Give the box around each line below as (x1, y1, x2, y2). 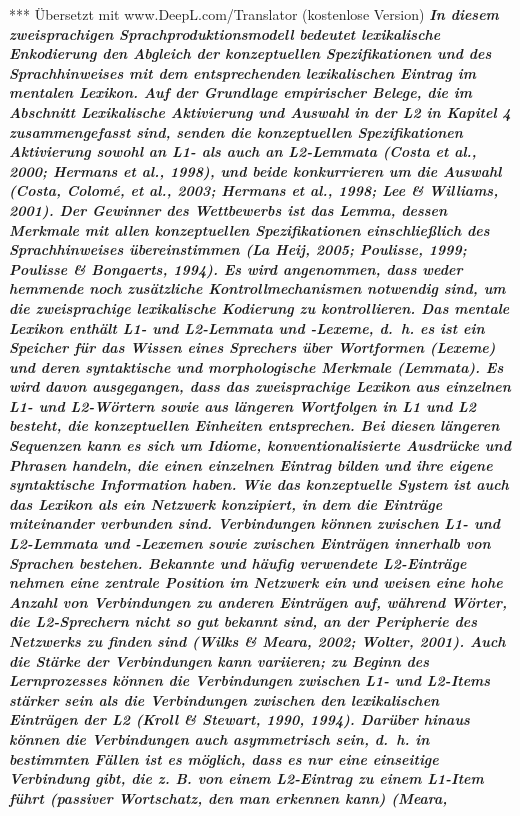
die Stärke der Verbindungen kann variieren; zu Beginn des (9, 650, 430, 671)
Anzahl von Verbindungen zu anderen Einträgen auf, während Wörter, (9, 591, 507, 612)
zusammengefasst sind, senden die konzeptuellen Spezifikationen (9, 121, 463, 142)
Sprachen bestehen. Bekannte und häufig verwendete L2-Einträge (9, 552, 467, 573)
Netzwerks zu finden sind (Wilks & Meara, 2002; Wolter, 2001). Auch (9, 631, 506, 651)
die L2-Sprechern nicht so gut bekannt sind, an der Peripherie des (9, 611, 477, 632)
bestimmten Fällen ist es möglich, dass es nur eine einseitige (9, 748, 439, 769)
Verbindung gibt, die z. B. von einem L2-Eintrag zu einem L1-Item (9, 768, 484, 789)
